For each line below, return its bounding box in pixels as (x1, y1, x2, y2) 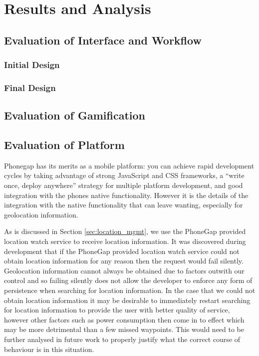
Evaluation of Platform (4, 137, 125, 152)
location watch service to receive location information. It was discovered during (4, 235, 246, 246)
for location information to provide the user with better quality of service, (4, 304, 230, 315)
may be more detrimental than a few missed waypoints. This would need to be (4, 324, 245, 334)
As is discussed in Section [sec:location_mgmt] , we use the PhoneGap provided (4, 226, 246, 236)
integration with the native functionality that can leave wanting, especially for (4, 199, 243, 210)
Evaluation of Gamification (4, 107, 145, 123)
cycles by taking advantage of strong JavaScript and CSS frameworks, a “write (4, 170, 245, 180)
